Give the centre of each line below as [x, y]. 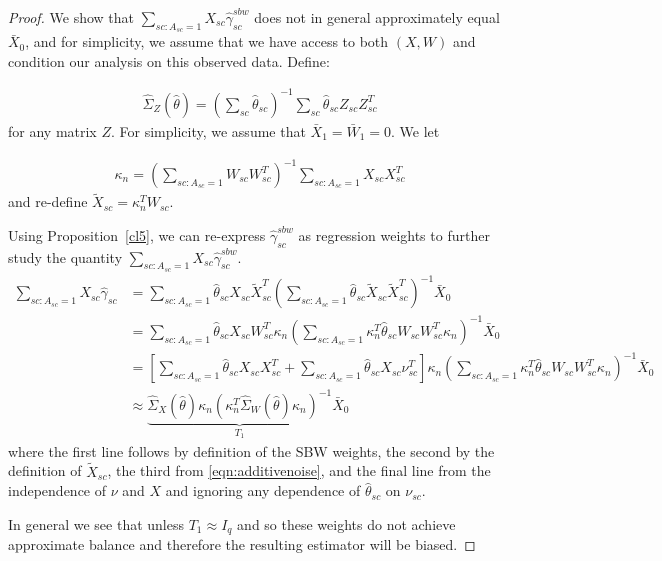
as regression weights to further [394, 234]
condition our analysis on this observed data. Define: [169, 60]
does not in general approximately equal [377, 17]
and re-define [48, 201]
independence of [57, 490]
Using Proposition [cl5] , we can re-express [137, 234]
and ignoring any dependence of [263, 490]
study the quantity [65, 256]
